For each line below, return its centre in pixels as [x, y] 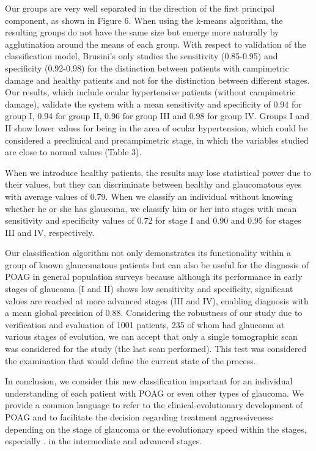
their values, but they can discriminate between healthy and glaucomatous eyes [153, 184]
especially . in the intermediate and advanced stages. [104, 441]
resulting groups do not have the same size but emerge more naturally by [142, 32]
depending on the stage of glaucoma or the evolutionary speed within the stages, [156, 429]
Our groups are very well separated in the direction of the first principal [140, 8]
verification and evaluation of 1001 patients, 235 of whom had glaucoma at [145, 324]
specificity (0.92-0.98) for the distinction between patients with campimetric [147, 68]
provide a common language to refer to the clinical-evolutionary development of [154, 405]
